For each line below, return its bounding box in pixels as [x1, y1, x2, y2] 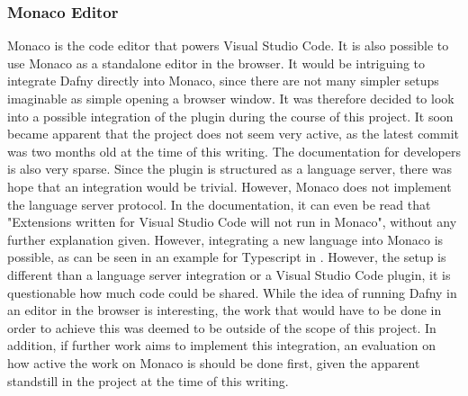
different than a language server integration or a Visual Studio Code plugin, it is [7, 265, 451, 283]
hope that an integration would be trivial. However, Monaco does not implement [7, 176, 452, 195]
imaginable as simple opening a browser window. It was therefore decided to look [7, 89, 454, 107]
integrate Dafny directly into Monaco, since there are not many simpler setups [7, 71, 439, 90]
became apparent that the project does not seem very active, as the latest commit [7, 124, 460, 143]
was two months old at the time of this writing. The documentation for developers [7, 141, 462, 160]
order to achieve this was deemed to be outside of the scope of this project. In [7, 318, 436, 337]
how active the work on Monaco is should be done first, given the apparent [7, 353, 420, 372]
